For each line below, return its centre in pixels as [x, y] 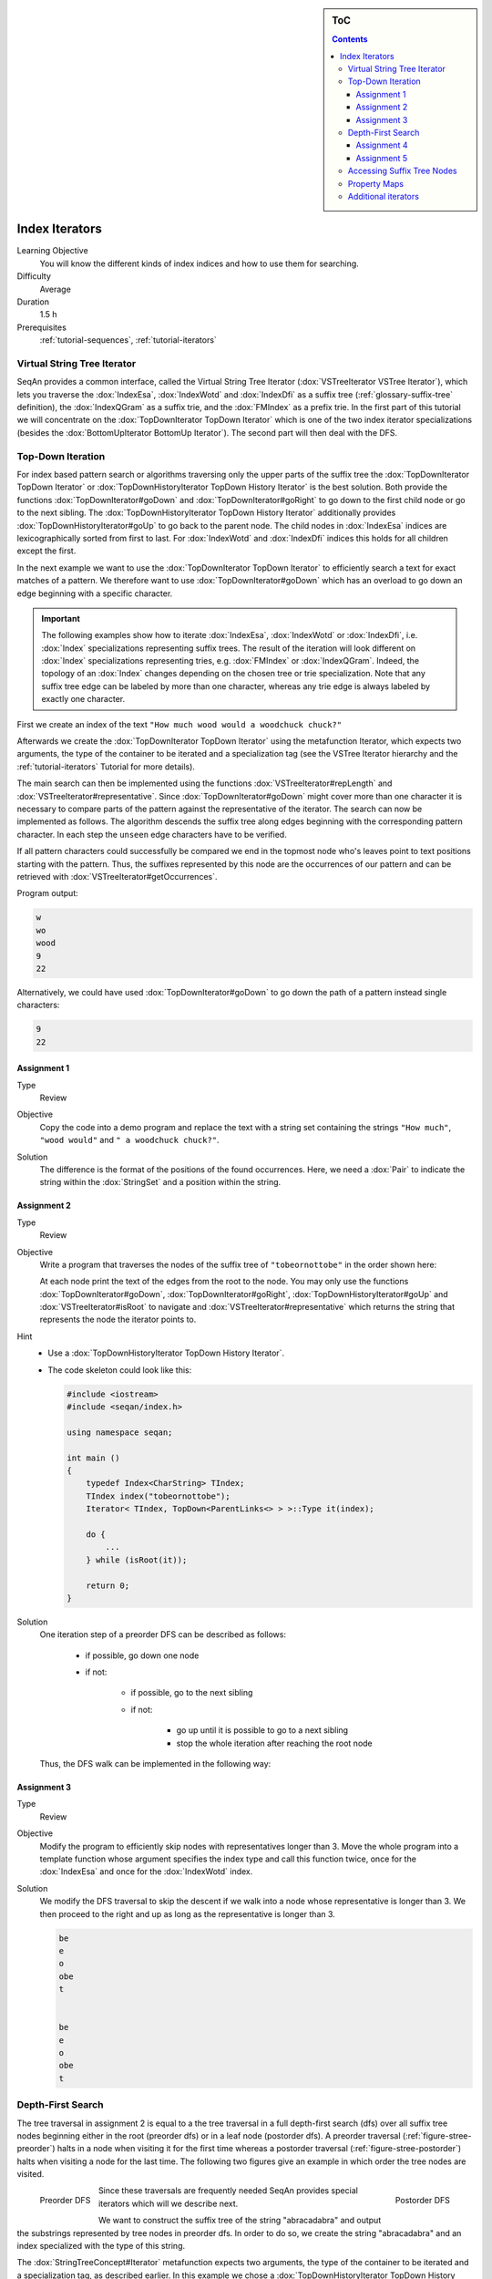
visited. [31, 2174]
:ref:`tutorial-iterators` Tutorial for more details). [106, 767]
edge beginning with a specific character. [95, 593]
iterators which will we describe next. [168, 2203]
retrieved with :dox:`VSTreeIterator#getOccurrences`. [117, 876]
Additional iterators [383, 196]
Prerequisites [42, 327]
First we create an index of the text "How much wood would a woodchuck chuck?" [179, 724]
